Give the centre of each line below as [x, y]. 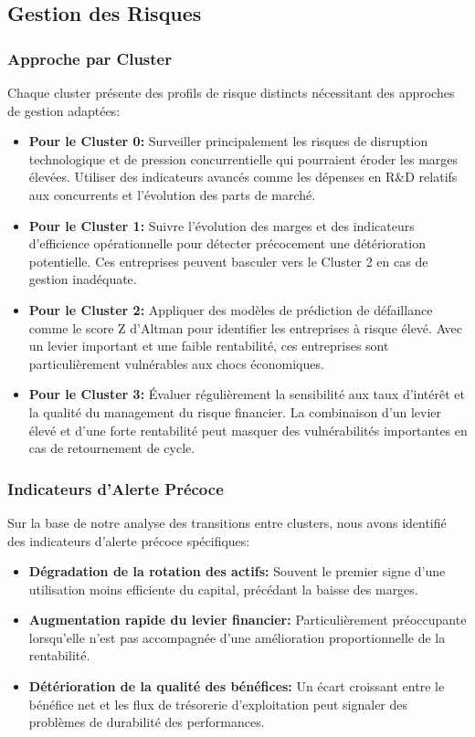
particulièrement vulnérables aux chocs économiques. [176, 363]
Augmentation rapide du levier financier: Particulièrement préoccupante [248, 620]
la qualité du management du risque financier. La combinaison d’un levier [235, 411]
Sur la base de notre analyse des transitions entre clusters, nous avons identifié [227, 522]
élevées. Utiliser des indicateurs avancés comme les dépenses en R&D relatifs [243, 177]
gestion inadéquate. [83, 279]
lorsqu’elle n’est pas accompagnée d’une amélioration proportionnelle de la [237, 637]
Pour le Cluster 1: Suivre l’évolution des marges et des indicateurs [222, 225]
